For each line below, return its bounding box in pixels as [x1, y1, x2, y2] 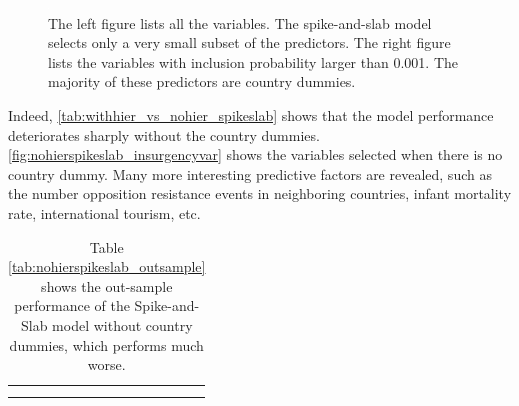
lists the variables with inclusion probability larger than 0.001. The [48, 51, 459, 72]
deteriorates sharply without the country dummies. [8, 124, 320, 145]
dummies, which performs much [9, 334, 204, 355]
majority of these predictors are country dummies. [48, 71, 356, 92]
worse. [87, 354, 126, 375]
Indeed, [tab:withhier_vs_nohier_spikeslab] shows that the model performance [8, 104, 494, 125]
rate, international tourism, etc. [8, 202, 201, 223]
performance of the [14, 295, 130, 316]
